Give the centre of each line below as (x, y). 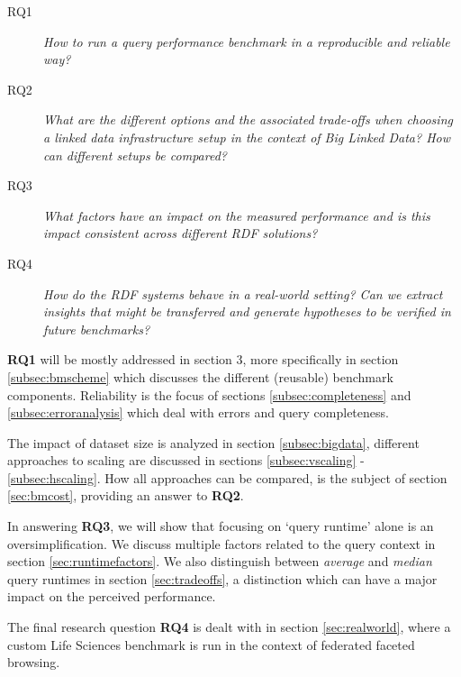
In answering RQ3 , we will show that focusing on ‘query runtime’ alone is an (221, 526)
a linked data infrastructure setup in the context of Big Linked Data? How (247, 137)
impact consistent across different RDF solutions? (181, 233)
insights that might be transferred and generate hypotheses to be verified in (247, 311)
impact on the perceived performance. (112, 596)
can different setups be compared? (135, 155)
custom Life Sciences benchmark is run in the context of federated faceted (211, 644)
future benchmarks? (97, 329)
